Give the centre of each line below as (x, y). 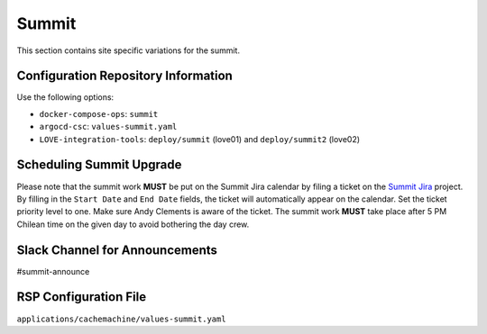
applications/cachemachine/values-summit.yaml (121, 319)
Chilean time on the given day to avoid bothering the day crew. (133, 224)
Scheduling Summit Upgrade (99, 165)
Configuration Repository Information (125, 76)
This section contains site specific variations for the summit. (129, 50)
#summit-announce (53, 271)
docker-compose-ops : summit (99, 113)
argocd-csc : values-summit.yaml (108, 127)
